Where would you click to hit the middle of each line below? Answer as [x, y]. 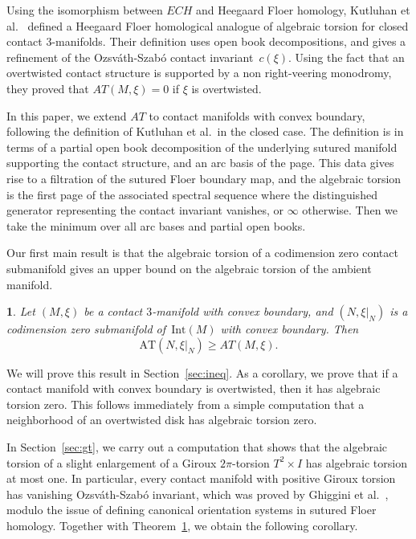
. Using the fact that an [347, 57]
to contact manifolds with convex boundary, [257, 115]
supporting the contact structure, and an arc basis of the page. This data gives [200, 163]
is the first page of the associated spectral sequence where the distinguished [192, 194]
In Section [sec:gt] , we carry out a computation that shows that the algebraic [197, 447]
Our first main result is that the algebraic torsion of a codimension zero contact [202, 253]
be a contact [113, 311]
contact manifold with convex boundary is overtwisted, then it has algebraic [194, 388]
